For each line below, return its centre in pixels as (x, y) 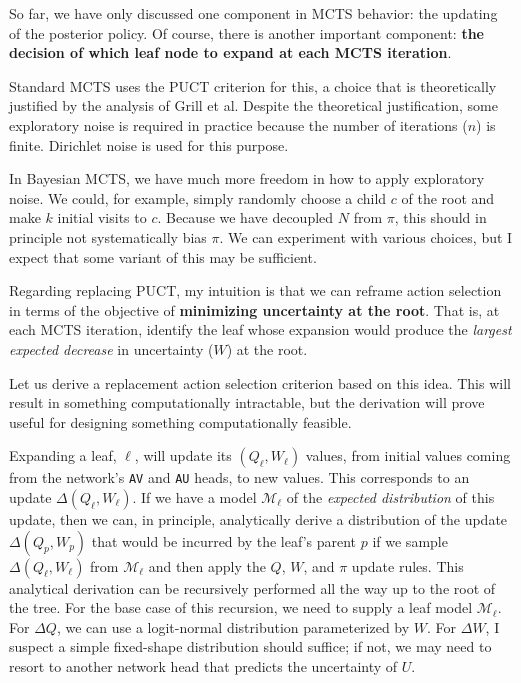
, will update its (183, 455)
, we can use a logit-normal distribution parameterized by (233, 626)
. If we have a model (194, 496)
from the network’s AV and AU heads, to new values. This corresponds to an (239, 477)
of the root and (448, 197)
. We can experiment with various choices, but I (366, 236)
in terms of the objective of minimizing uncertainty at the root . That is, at (254, 309)
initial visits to (102, 217)
